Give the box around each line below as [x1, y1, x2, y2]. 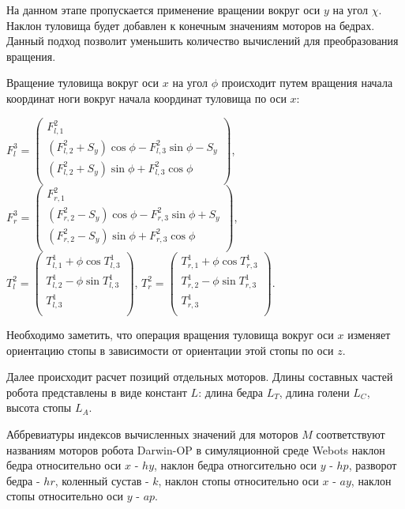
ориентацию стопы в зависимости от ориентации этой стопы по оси [6, 341, 334, 358]
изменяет [347, 326, 391, 342]
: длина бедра [198, 383, 263, 400]
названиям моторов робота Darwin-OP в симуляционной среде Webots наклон [6, 441, 385, 458]
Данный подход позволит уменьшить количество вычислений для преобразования [6, 32, 399, 49]
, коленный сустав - [54, 472, 149, 488]
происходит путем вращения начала [221, 74, 393, 91]
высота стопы [6, 399, 72, 416]
